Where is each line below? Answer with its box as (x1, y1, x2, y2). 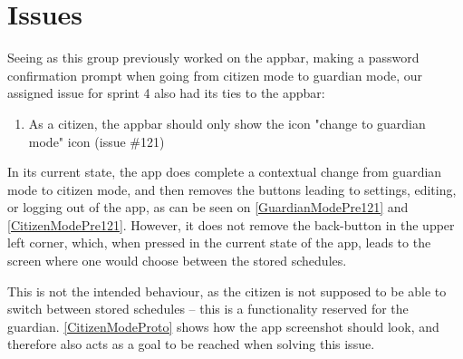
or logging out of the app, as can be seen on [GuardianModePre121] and (7, 198, 409, 217)
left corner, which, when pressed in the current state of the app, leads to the (7, 233, 431, 252)
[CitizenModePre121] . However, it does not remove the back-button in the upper (7, 215, 455, 234)
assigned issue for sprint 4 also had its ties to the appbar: (7, 83, 325, 102)
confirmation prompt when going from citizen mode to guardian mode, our (7, 65, 422, 84)
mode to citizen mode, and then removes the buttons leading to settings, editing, (7, 179, 457, 199)
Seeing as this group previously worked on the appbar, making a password (7, 48, 420, 67)
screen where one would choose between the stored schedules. (7, 251, 347, 270)
